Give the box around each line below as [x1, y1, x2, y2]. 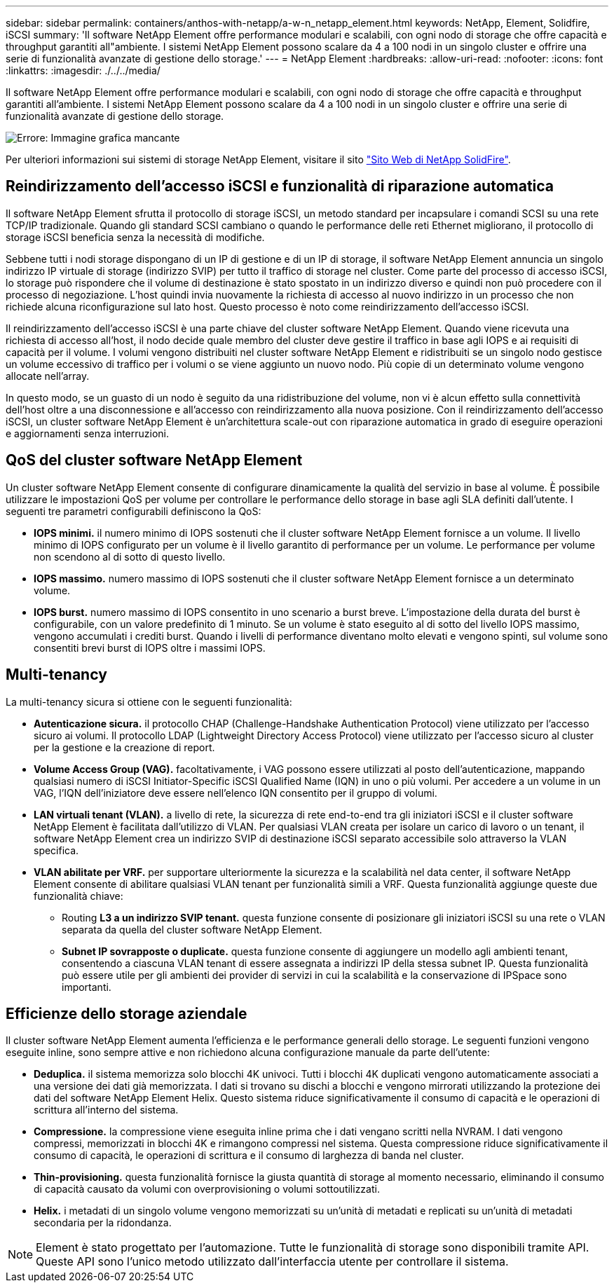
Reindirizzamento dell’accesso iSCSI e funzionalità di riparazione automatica [6, 177, 554, 196]
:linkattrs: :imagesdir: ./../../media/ [6, 64, 161, 76]
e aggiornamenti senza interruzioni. [6, 427, 170, 439]
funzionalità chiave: [34, 889, 123, 902]
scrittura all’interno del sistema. [34, 1104, 179, 1116]
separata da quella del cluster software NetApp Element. [62, 923, 322, 936]
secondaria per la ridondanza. [34, 1217, 172, 1229]
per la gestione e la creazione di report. [34, 741, 215, 753]
